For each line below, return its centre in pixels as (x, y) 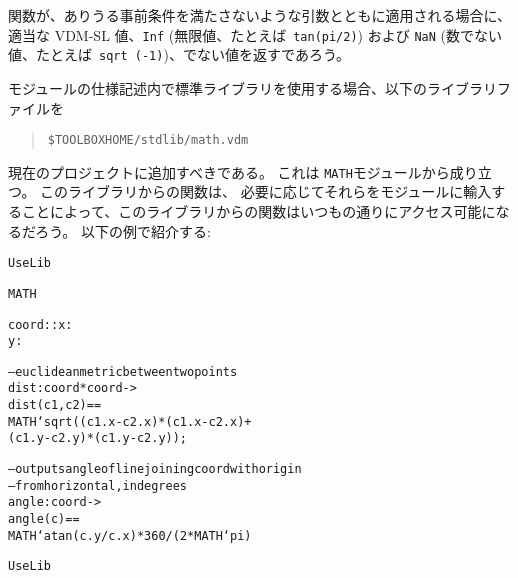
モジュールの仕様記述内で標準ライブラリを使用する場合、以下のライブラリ (253, 87)
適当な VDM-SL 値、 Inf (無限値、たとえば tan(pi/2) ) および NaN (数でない (255, 34)
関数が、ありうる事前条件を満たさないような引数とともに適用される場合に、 (260, 15)
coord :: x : (40, 324)
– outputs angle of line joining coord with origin (155, 469)
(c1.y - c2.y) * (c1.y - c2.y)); (98, 438)
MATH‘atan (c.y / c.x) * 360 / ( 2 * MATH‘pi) (130, 535)
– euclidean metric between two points (123, 371)
